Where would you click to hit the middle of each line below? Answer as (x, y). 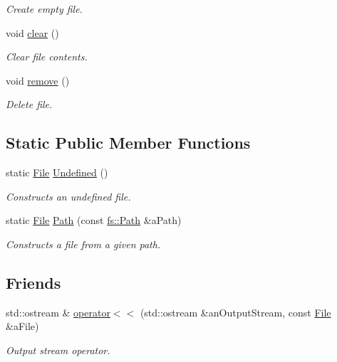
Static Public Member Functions (128, 143)
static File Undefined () (57, 172)
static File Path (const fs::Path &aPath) (94, 220)
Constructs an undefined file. (68, 196)
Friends (33, 282)
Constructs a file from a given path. (83, 244)
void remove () (38, 80)
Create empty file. (44, 9)
